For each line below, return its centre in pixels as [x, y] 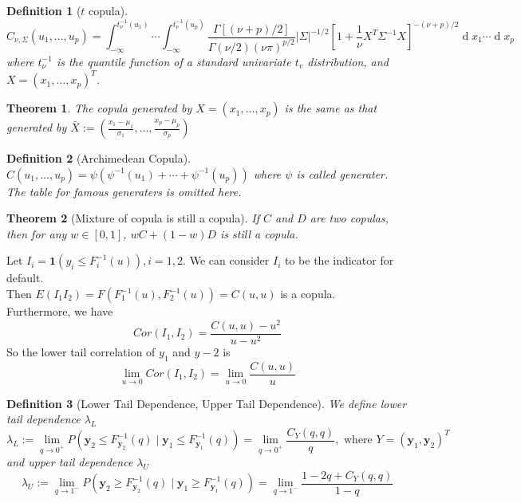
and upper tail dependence [70, 462]
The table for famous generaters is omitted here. [124, 191]
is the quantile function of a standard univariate [174, 61]
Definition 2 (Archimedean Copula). [99, 158]
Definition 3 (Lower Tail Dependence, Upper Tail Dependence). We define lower [207, 403]
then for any [37, 233]
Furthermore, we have [60, 311]
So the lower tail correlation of [81, 351]
